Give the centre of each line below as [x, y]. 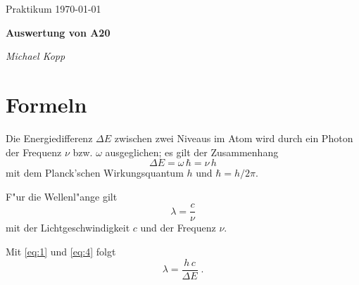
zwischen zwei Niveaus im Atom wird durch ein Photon [234, 138]
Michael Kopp [36, 56]
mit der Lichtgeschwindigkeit [68, 228]
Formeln [46, 104]
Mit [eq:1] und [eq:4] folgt [61, 251]
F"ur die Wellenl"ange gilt [62, 196]
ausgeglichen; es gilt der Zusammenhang [192, 152]
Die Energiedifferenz [49, 138]
